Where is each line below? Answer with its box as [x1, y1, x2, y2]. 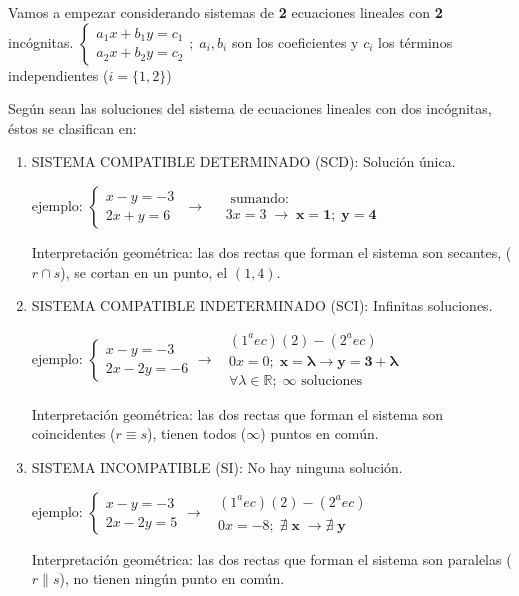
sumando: [230, 191, 289, 206]
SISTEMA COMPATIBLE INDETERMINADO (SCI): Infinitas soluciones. [31, 295, 493, 316]
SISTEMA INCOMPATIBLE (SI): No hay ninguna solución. [31, 457, 403, 478]
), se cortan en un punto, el [60, 261, 228, 282]
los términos [378, 31, 453, 52]
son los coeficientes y [231, 31, 359, 52]
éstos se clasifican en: [8, 117, 137, 138]
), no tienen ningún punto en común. [59, 568, 285, 589]
